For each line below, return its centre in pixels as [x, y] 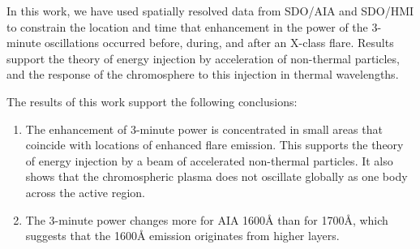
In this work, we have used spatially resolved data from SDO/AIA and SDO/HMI [210, 11]
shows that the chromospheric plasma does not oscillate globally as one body [216, 176]
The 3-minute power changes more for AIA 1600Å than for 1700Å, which [207, 219]
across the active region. [86, 192]
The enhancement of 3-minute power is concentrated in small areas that [204, 129]
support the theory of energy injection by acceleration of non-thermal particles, [203, 58]
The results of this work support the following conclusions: [152, 101]
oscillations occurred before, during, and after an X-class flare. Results [219, 43]
